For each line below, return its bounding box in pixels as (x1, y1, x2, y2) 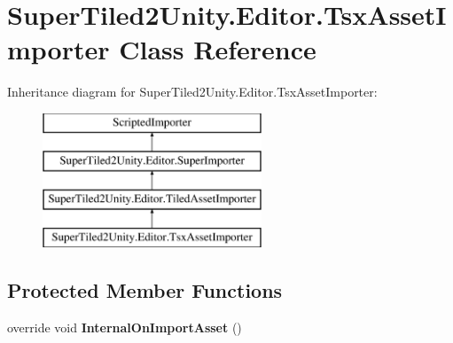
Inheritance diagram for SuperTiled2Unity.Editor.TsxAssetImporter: (7, 82, 378, 101)
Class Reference (119, 31, 316, 67)
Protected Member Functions (7, 277, 283, 304)
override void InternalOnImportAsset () (7, 317, 242, 336)
